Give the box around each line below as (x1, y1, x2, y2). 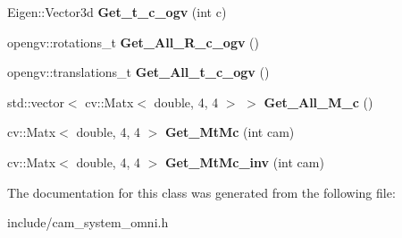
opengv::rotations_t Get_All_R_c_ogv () (7, 32, 259, 51)
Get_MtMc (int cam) (164, 123, 295, 141)
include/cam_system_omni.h (7, 213, 169, 232)
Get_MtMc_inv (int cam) (164, 152, 324, 171)
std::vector (7, 92, 64, 111)
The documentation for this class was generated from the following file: (7, 183, 396, 201)
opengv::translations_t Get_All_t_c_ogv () (7, 63, 270, 81)
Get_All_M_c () (264, 92, 373, 111)
